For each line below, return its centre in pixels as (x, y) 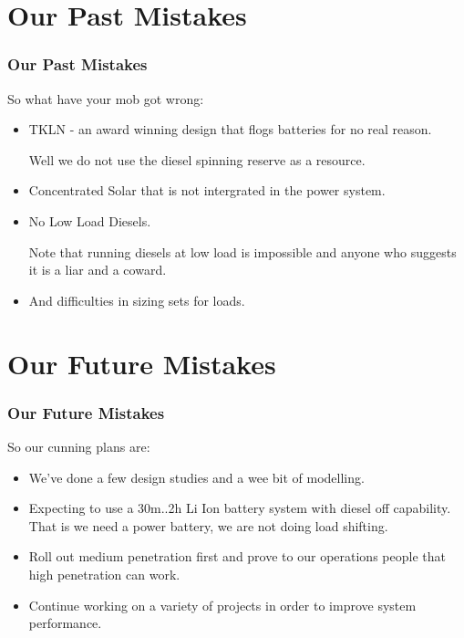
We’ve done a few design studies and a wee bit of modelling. (196, 477)
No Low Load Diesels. (90, 220)
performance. (65, 623)
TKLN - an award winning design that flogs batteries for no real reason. (230, 129)
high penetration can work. (104, 574)
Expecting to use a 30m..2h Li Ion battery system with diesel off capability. (240, 508)
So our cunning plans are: (79, 446)
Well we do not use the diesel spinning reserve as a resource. (197, 159)
